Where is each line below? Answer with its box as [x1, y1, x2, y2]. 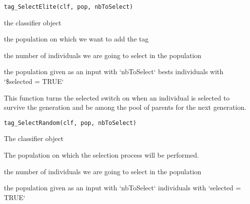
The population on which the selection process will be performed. [4, 150, 199, 160]
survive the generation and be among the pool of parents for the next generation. [4, 102, 247, 112]
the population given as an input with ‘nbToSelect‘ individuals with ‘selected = [4, 183, 241, 193]
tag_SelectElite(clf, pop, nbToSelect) [4, 3, 133, 10]
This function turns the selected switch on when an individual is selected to [4, 92, 230, 102]
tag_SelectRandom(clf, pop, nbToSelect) [4, 119, 137, 126]
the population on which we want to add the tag [4, 34, 149, 44]
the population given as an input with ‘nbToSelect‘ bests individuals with [4, 66, 224, 77]
